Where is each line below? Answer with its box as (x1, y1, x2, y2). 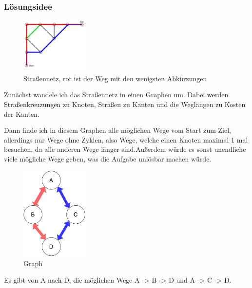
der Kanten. (4, 108, 39, 119)
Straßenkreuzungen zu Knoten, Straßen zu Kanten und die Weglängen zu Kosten (4, 99, 246, 109)
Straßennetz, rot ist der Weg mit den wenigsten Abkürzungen (23, 73, 207, 83)
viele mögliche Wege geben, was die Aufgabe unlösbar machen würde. (4, 153, 212, 163)
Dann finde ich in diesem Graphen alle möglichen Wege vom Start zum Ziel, (4, 125, 231, 135)
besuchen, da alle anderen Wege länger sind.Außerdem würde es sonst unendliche (4, 144, 246, 154)
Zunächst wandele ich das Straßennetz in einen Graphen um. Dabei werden (4, 90, 229, 100)
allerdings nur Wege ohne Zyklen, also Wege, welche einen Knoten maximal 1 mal (4, 134, 248, 144)
